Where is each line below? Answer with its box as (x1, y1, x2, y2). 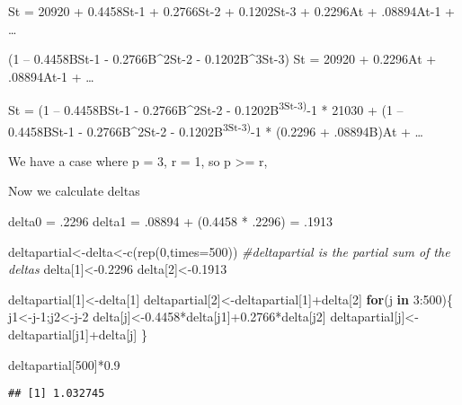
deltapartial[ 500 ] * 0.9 (8, 355, 120, 374)
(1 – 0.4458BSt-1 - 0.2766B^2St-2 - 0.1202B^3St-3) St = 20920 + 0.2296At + (8, 49, 437, 68)
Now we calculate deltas (8, 181, 140, 200)
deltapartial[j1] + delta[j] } (8, 325, 147, 344)
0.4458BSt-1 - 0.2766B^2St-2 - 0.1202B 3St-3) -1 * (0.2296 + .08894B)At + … (8, 119, 423, 140)
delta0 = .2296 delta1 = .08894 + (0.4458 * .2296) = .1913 (8, 212, 333, 231)
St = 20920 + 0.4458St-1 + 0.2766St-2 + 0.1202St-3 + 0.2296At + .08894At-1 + (8, 2, 455, 20)
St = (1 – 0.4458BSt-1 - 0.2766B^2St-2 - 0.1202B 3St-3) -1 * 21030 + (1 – (8, 98, 404, 119)
